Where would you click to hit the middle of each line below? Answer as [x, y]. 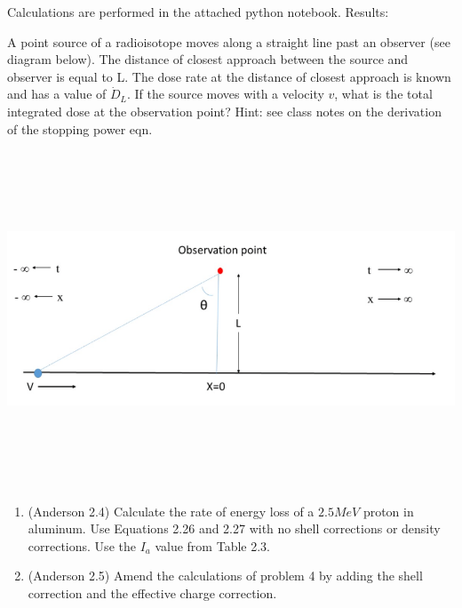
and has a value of [57, 94]
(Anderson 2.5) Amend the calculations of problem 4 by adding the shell [225, 576]
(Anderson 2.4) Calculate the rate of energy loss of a [171, 511]
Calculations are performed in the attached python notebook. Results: [198, 12]
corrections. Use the [82, 545]
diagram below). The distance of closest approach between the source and [208, 59]
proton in [388, 511]
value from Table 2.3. [212, 545]
